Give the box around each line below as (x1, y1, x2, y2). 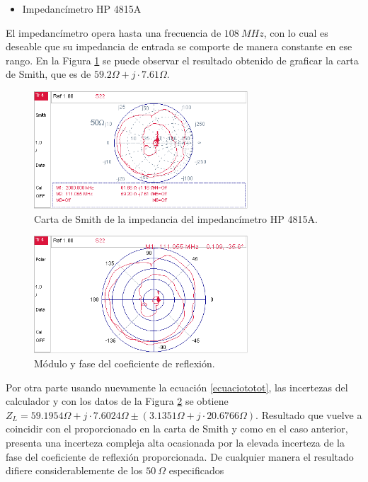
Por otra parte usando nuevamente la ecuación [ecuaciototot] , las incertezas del (6, 379, 348, 394)
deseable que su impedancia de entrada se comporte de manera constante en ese (6, 39, 352, 54)
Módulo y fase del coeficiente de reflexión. (34, 356, 215, 371)
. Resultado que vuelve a (255, 407, 362, 422)
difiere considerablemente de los (6, 463, 143, 478)
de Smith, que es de (6, 67, 91, 81)
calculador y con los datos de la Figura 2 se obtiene (6, 394, 229, 408)
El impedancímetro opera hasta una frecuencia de (6, 25, 222, 40)
